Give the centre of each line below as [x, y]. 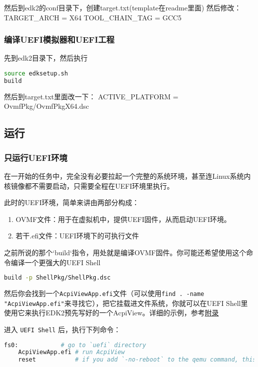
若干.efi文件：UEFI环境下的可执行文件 [77, 236]
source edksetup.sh [36, 73]
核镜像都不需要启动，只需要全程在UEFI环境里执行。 [89, 185]
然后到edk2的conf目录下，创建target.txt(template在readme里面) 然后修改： [123, 7]
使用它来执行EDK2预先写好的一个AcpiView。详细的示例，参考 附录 [111, 313]
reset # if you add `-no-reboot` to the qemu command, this [137, 360]
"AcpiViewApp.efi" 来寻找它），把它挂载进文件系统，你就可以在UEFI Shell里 [126, 303]
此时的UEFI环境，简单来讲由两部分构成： [72, 202]
